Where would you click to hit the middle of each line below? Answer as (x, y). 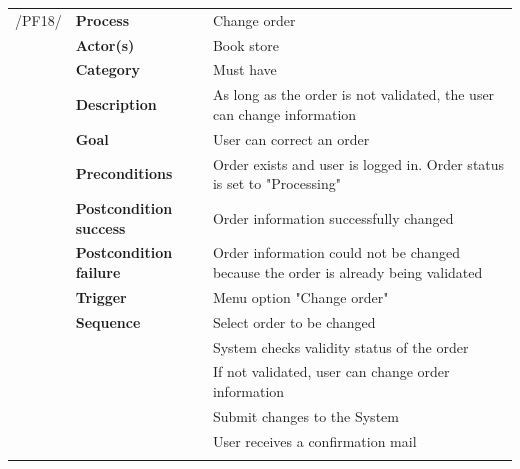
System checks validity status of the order (340, 346)
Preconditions (124, 173)
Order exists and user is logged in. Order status (358, 163)
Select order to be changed (294, 321)
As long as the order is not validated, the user (353, 94)
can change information (284, 113)
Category (108, 69)
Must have (244, 69)
